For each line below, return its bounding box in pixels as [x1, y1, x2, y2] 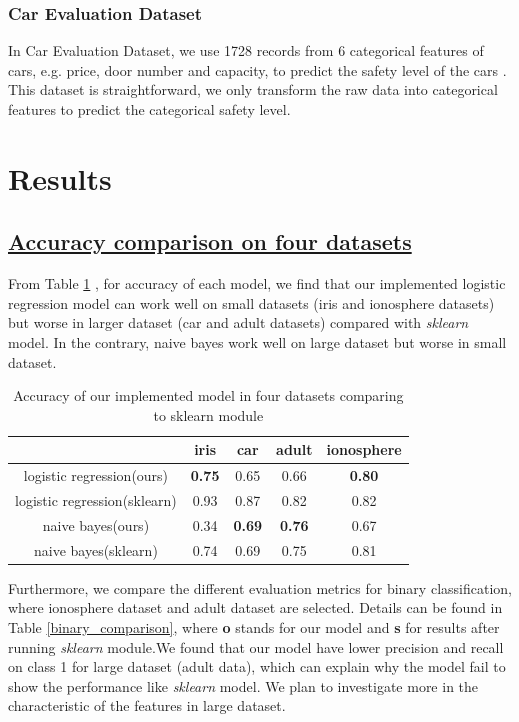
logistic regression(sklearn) [15, 490, 177, 511]
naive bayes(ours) [42, 514, 150, 535]
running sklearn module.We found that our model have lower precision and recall [8, 636, 504, 657]
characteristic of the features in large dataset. [8, 695, 286, 716]
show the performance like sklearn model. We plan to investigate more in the [8, 675, 479, 696]
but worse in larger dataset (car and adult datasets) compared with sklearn [8, 312, 469, 333]
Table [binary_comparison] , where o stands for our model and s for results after [8, 616, 500, 637]
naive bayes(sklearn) [33, 539, 158, 560]
